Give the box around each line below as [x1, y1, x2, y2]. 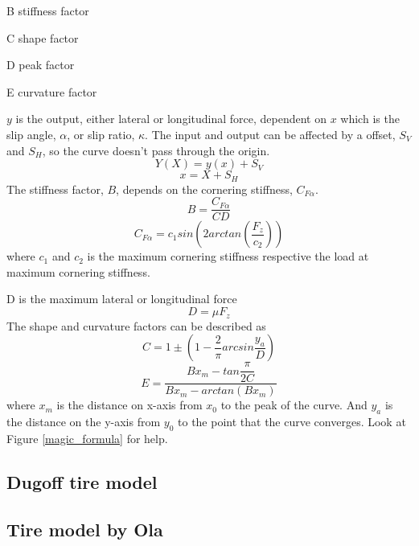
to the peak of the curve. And [220, 396, 368, 413]
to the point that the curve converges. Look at [178, 413, 406, 429]
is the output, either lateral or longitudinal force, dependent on [15, 110, 327, 127]
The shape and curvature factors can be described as [6, 317, 266, 334]
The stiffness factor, [6, 180, 104, 197]
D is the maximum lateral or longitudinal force [6, 290, 237, 307]
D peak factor [6, 56, 75, 73]
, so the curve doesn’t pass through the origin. [42, 142, 270, 158]
